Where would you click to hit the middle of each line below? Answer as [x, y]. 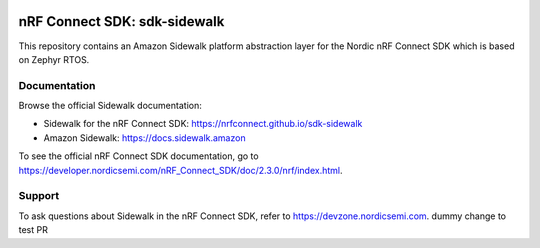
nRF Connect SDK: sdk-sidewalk [121, 21]
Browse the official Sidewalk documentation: [110, 106]
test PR [33, 230]
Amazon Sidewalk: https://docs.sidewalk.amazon [144, 137]
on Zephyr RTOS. [54, 59]
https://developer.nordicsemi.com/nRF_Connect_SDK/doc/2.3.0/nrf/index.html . [181, 170]
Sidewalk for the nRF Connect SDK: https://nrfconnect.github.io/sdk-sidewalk [203, 124]
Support [39, 196]
